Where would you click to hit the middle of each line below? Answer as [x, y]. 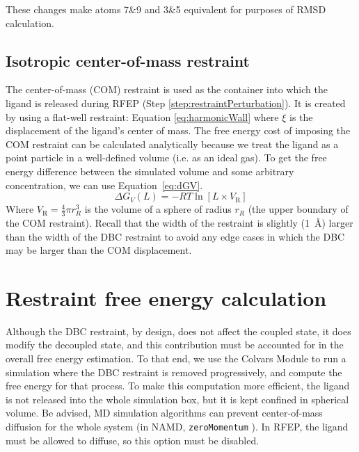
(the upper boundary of [298, 209]
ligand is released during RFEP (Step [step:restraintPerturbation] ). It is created [176, 103]
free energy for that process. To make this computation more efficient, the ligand [178, 386]
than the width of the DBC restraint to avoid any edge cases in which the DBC [175, 236]
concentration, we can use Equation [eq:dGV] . [104, 185]
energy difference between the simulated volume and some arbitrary [150, 171]
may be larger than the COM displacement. [99, 250]
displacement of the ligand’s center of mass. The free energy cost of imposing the [178, 130]
